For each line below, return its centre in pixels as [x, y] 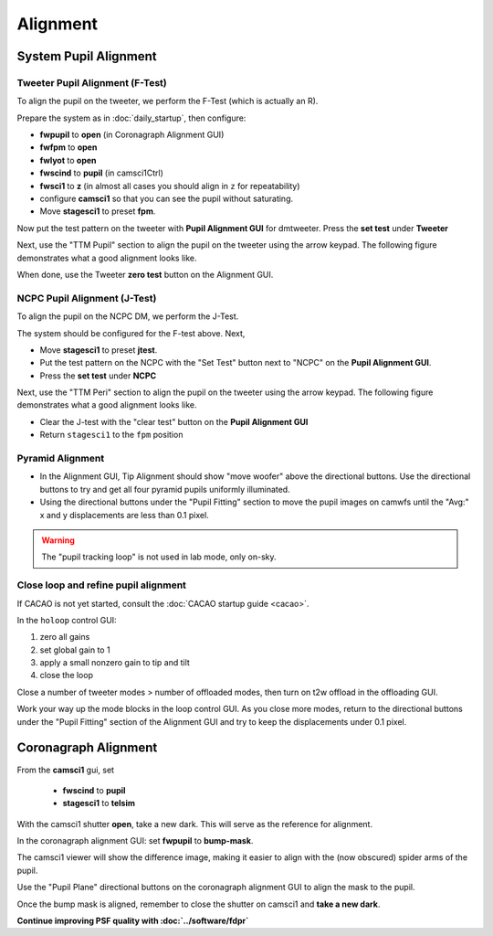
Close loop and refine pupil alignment [102, 585]
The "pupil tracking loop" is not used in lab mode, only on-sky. [159, 557]
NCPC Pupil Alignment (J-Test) [87, 298]
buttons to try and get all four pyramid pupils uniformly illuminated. [165, 489]
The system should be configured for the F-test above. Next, [131, 333]
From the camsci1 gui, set [65, 770]
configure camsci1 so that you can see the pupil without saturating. [167, 199]
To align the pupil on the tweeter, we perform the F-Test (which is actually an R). [168, 101]
